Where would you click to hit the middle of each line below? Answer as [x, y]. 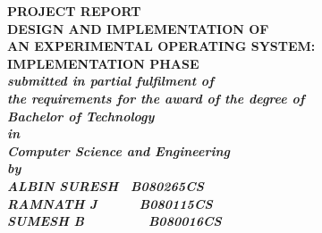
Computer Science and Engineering [119, 150]
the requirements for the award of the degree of [156, 98]
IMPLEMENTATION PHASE [103, 63]
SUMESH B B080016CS [114, 221]
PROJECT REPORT [74, 11]
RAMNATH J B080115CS [110, 203]
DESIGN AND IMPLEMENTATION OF [138, 28]
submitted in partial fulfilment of [110, 81]
